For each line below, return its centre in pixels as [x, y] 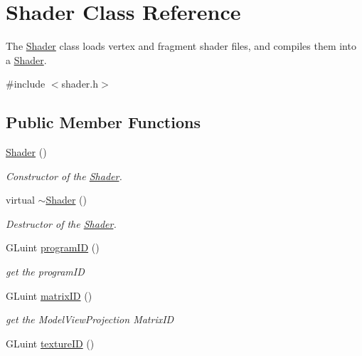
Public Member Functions [103, 122]
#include [26, 84]
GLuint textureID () [50, 343]
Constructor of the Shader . [64, 176]
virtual [20, 200]
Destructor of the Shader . [61, 223]
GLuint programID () [53, 247]
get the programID [45, 272]
